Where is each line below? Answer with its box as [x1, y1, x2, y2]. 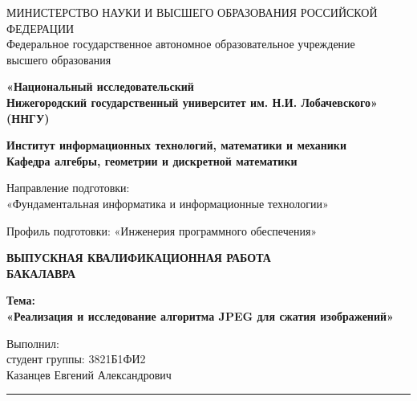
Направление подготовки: [6, 179, 130, 196]
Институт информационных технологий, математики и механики [6, 137, 346, 153]
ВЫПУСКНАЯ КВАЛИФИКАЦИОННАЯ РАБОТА [6, 249, 271, 266]
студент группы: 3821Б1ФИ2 [6, 350, 146, 367]
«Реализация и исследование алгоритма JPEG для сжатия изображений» [6, 307, 394, 324]
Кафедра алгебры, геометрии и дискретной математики [6, 152, 298, 169]
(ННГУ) [6, 109, 50, 126]
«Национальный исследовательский [6, 78, 194, 95]
